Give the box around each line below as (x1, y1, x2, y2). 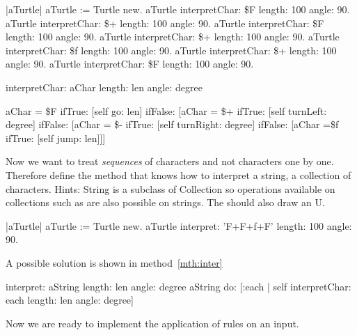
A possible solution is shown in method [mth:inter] (6, 255, 223, 270)
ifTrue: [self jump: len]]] (6, 130, 106, 145)
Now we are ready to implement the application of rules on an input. (6, 315, 299, 330)
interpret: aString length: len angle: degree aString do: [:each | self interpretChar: (6, 279, 351, 293)
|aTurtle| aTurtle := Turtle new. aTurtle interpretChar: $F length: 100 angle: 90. (6, 2, 350, 16)
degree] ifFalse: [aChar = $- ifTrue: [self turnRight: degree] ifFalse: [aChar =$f (6, 117, 339, 132)
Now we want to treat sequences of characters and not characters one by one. (6, 154, 334, 169)
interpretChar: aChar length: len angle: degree (6, 79, 203, 94)
